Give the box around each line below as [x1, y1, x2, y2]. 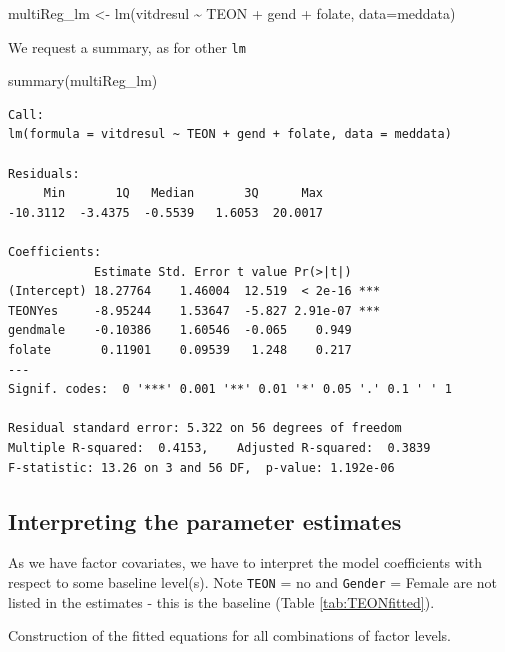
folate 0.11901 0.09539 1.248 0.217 [8, 342, 352, 357]
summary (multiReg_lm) [8, 70, 158, 91]
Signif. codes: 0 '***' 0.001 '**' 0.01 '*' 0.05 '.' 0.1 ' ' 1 [8, 382, 452, 397]
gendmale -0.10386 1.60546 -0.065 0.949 [8, 323, 352, 338]
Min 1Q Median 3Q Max [43, 186, 323, 201]
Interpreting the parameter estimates [8, 505, 402, 536]
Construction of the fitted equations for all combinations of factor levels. [8, 625, 452, 646]
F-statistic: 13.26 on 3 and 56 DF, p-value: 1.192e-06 [8, 460, 395, 475]
